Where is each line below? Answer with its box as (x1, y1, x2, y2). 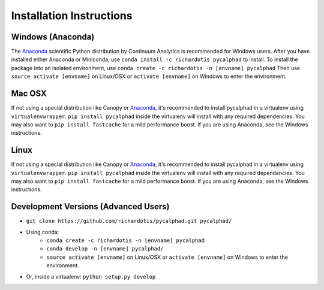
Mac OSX (11, 89, 47, 99)
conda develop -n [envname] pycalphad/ (46, 246, 164, 252)
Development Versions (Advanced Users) (11, 201, 170, 212)
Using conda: (26, 228, 59, 235)
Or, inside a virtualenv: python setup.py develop (26, 273, 156, 280)
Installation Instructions (11, 9, 133, 22)
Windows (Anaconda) (11, 32, 95, 42)
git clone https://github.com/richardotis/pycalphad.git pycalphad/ (26, 217, 232, 225)
